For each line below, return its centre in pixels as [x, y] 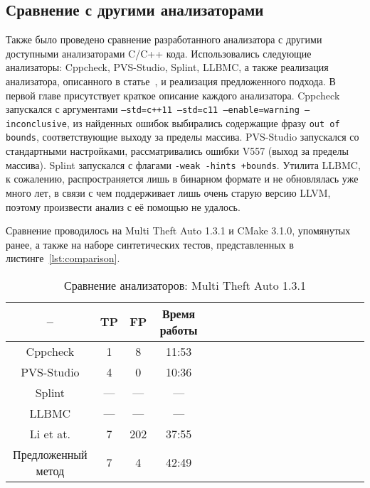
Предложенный [50, 454]
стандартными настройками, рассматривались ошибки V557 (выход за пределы [177, 151]
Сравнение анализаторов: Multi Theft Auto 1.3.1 [185, 285]
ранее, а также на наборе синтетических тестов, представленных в [150, 244]
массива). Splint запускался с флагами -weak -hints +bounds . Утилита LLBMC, [183, 164]
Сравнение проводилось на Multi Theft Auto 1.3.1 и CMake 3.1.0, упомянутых [178, 231]
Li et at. [50, 433]
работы [179, 330]
